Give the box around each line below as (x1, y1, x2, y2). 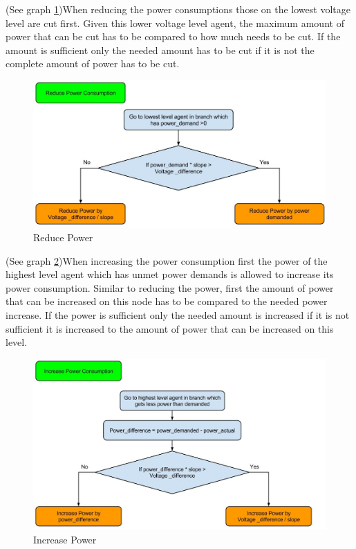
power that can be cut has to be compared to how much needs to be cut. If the (6, 29, 341, 44)
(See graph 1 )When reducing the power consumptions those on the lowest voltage (6, 2, 350, 16)
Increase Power (33, 532, 97, 546)
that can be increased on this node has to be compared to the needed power (6, 294, 328, 308)
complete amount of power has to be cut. (6, 56, 180, 71)
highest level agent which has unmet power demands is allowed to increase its (6, 267, 334, 281)
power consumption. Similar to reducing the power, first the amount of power (6, 280, 334, 295)
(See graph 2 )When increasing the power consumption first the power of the (6, 253, 328, 268)
